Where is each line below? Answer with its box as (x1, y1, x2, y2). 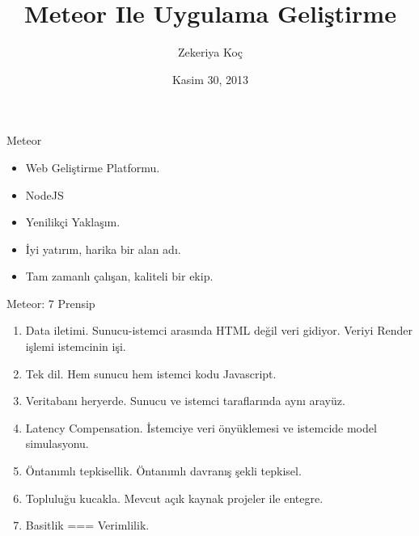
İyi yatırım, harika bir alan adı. (25, 240, 181, 257)
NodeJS (25, 186, 64, 203)
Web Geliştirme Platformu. (25, 158, 160, 175)
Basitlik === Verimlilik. (25, 517, 150, 534)
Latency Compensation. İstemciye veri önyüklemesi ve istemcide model (25, 419, 377, 436)
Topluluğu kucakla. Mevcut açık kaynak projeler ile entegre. (25, 489, 324, 506)
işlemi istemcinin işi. (25, 338, 126, 355)
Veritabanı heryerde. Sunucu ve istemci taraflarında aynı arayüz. (25, 392, 345, 409)
